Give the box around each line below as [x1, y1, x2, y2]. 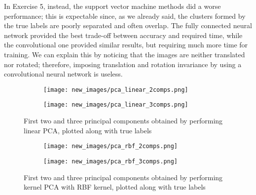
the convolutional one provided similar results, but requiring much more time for [4, 39, 248, 50]
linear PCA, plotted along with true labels [24, 125, 152, 135]
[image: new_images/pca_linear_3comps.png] [43, 101, 188, 109]
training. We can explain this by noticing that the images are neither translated [4, 49, 245, 59]
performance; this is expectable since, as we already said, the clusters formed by [4, 10, 246, 21]
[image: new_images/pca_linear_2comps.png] [43, 86, 188, 93]
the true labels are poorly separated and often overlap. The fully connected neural [4, 20, 252, 31]
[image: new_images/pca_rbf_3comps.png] [43, 157, 178, 165]
